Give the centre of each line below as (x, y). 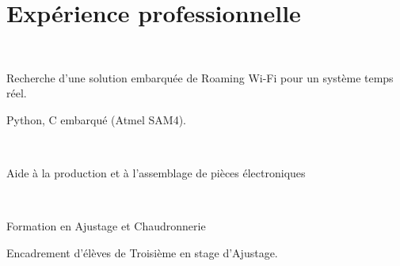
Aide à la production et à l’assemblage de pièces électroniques (156, 173)
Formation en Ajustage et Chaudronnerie (106, 226)
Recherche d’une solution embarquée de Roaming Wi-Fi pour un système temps (200, 77)
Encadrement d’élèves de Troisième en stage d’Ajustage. (142, 252)
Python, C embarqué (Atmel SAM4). (96, 119)
